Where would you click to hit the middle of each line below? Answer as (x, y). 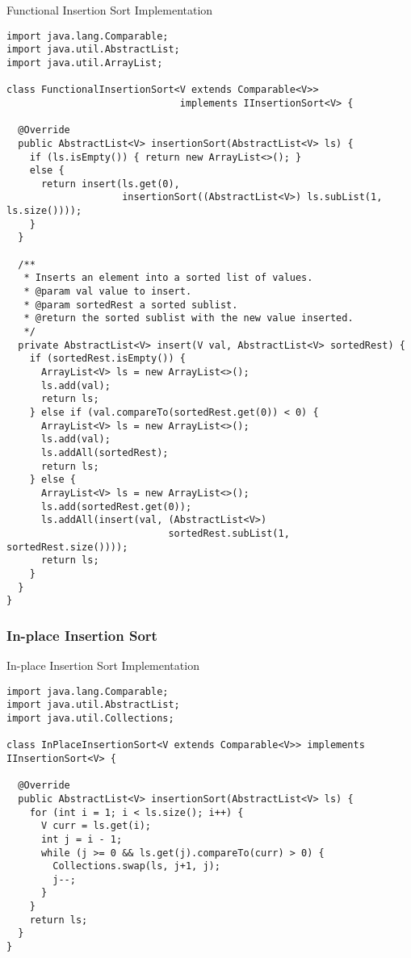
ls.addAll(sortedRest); (105, 452)
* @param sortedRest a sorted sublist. (131, 305)
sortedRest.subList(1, (229, 533)
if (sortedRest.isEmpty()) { (107, 359)
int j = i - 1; (82, 839)
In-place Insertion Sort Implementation (103, 665)
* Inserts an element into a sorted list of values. (168, 278)
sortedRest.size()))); (67, 547)
